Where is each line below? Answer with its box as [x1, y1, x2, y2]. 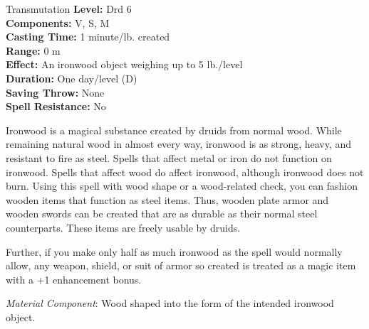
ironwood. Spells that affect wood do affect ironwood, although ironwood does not [6, 164, 364, 179]
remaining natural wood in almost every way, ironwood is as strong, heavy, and [6, 136, 352, 151]
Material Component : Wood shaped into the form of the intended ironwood [6, 296, 334, 311]
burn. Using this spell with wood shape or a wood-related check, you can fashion [6, 178, 358, 193]
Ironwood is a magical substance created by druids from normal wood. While [6, 122, 342, 137]
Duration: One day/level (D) [6, 70, 137, 85]
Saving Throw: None [6, 85, 105, 99]
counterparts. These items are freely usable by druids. [6, 220, 241, 234]
